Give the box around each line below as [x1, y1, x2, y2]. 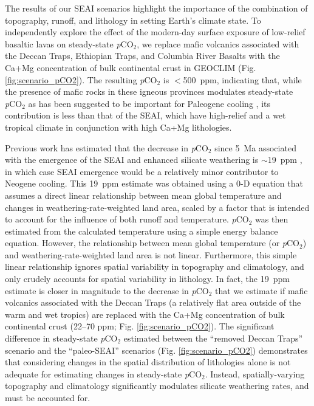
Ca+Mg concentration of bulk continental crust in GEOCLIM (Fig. [5, 61, 256, 74]
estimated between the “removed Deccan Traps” [123, 332, 303, 345]
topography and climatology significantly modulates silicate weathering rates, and [5, 379, 309, 392]
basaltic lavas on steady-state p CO [5, 37, 134, 50]
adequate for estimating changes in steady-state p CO [5, 367, 202, 380]
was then [255, 213, 288, 225]
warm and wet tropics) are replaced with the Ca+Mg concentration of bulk [5, 308, 285, 320]
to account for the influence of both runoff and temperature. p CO [5, 213, 249, 225]
